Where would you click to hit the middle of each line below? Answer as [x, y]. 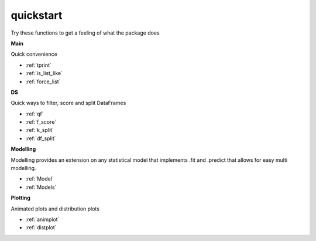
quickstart [37, 15]
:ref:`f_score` [41, 122]
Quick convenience [34, 54]
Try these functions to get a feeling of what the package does [85, 33]
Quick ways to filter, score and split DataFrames [68, 103]
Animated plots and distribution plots [55, 209]
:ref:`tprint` [39, 65]
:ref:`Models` [41, 187]
